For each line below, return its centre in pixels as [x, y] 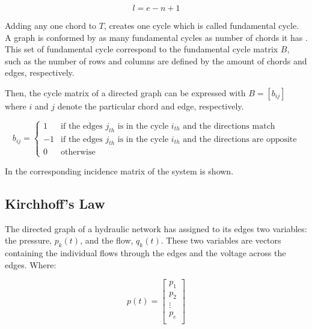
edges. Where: [31, 264]
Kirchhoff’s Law [55, 203]
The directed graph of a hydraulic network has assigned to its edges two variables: [156, 228]
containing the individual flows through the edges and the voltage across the [145, 252]
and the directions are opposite [240, 139]
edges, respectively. [40, 72]
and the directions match [229, 126]
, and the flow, [107, 240]
